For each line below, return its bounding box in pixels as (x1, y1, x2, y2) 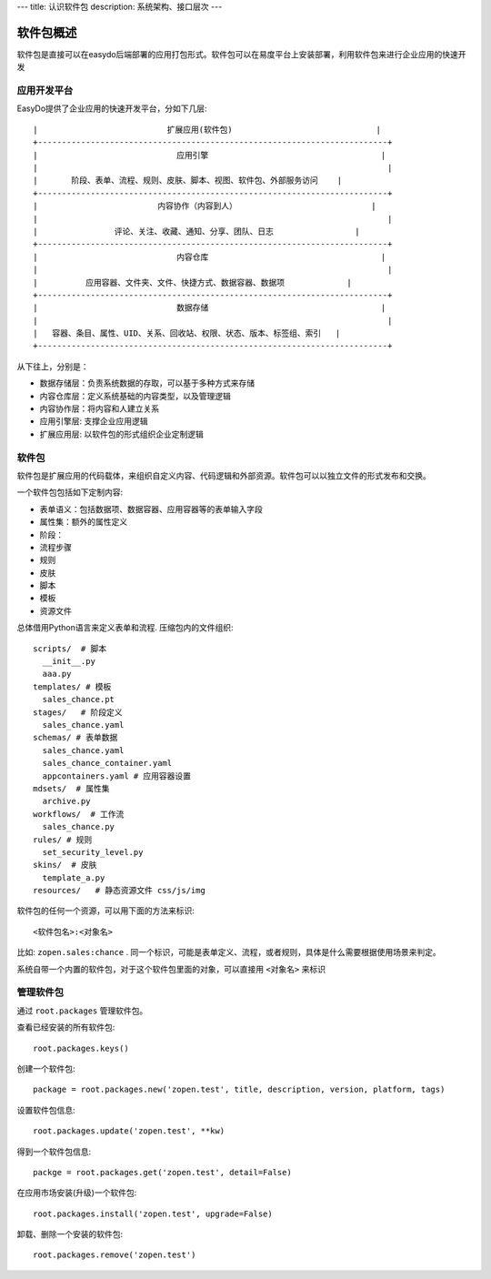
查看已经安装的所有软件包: (16, 1022, 115, 1032)
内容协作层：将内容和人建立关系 (39, 403, 159, 414)
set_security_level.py (42, 847, 144, 857)
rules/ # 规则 (33, 834, 93, 845)
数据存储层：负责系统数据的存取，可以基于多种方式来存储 (39, 378, 255, 388)
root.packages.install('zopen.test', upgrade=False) (33, 1208, 273, 1219)
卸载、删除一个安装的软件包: (16, 1229, 124, 1240)
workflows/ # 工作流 (33, 809, 125, 819)
